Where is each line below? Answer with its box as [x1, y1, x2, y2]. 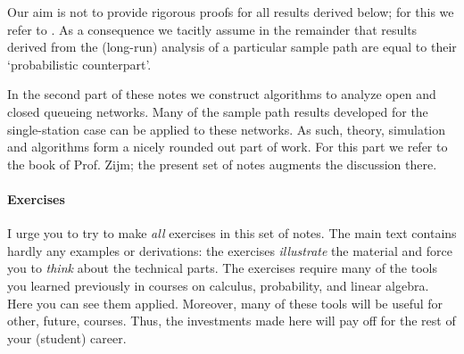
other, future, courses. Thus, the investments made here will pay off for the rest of [7, 311, 456, 330]
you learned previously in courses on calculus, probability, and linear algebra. [7, 276, 429, 294]
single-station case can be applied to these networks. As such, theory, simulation [7, 119, 446, 138]
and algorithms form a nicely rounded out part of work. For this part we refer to [7, 137, 448, 156]
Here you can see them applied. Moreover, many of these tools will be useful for [7, 293, 443, 312]
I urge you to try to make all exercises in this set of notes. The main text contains [7, 224, 457, 243]
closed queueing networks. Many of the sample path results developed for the [7, 102, 428, 120]
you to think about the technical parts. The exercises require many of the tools [7, 259, 437, 277]
